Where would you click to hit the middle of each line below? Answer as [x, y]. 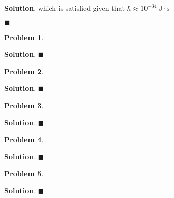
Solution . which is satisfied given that [64, 8]
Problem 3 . [24, 105]
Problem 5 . [24, 173]
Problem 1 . [24, 37]
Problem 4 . [24, 139]
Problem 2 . [24, 71]
